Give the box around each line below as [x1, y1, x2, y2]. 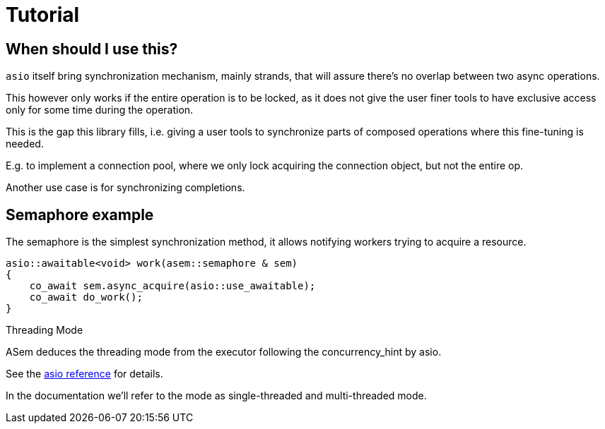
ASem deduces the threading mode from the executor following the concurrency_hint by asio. [6, 346, 442, 358]
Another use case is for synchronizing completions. [6, 181, 245, 194]
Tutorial [6, 3, 80, 27]
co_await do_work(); [29, 291, 143, 303]
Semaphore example [6, 205, 154, 224]
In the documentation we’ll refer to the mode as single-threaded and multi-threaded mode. [6, 389, 427, 402]
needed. [6, 138, 44, 150]
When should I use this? [6, 40, 178, 58]
